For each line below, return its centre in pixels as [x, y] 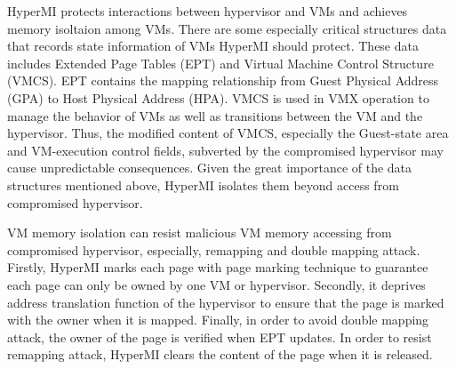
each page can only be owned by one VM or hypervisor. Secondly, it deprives [216, 284]
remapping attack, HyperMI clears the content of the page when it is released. [220, 354]
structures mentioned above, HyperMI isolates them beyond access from [203, 184]
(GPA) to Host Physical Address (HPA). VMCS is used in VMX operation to [218, 97]
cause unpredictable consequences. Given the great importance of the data [210, 168]
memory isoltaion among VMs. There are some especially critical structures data [227, 28]
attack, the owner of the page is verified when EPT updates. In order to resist [220, 337]
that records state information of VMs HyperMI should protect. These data [213, 46]
